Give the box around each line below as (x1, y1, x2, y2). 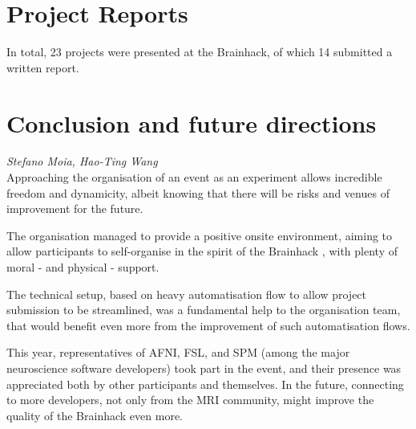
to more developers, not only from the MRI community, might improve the (6, 391, 374, 408)
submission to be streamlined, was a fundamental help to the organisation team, (6, 301, 401, 318)
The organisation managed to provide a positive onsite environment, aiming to (6, 227, 393, 243)
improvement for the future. (6, 200, 143, 217)
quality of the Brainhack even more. (6, 407, 183, 423)
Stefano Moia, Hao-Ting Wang (6, 153, 158, 170)
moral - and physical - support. (6, 259, 160, 275)
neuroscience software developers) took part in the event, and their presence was (6, 359, 402, 376)
